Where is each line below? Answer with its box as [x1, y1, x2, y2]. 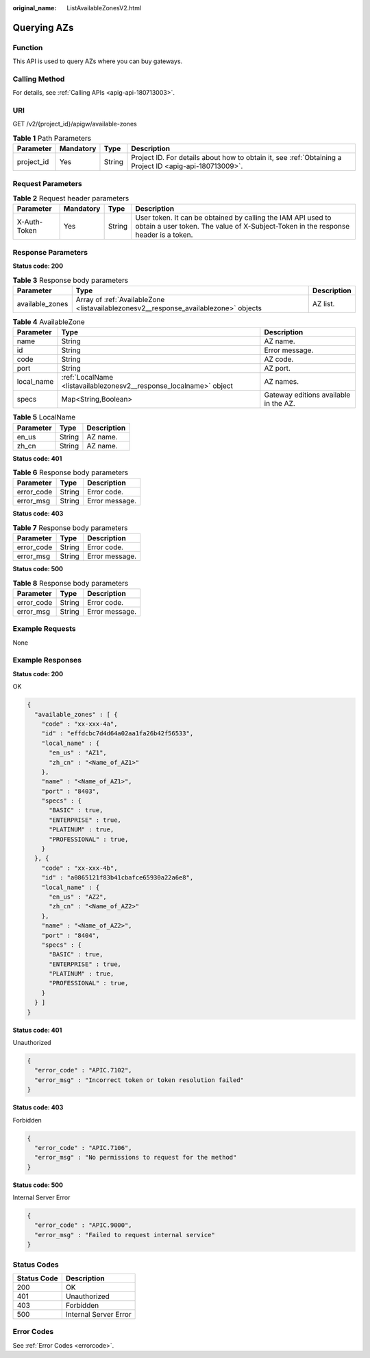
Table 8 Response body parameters [12, 578, 129, 588]
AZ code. [264, 354, 294, 364]
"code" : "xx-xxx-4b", [41, 864, 118, 872]
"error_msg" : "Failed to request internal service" [34, 1231, 215, 1239]
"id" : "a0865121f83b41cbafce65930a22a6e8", [41, 874, 194, 882]
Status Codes [12, 1260, 59, 1269]
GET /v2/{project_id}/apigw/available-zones [12, 120, 137, 128]
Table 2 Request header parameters [12, 194, 129, 203]
